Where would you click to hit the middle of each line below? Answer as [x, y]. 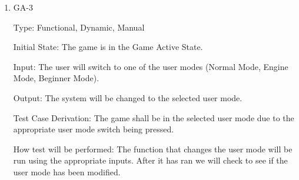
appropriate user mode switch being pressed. [94, 129]
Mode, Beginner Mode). [56, 78]
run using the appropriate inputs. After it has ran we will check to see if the [150, 160]
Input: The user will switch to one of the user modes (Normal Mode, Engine [151, 66]
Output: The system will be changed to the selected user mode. [128, 97]
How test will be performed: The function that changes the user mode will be [153, 149]
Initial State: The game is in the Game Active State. [108, 47]
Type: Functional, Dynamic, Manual [79, 27]
